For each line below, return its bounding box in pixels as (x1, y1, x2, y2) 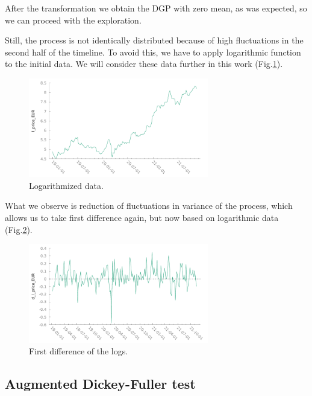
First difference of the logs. (29, 345, 128, 357)
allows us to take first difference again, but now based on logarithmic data (5, 211, 279, 224)
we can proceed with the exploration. (5, 13, 142, 26)
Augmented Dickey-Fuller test (5, 374, 196, 393)
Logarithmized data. (29, 179, 104, 191)
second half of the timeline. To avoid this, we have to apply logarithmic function (5, 45, 301, 58)
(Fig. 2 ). (5, 223, 33, 235)
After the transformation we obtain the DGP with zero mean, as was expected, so (5, 2, 307, 14)
